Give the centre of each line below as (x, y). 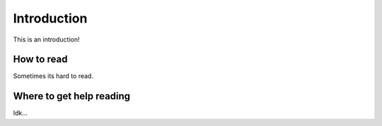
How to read (40, 59)
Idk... (21, 113)
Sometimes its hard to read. (53, 76)
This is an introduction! (47, 39)
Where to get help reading (72, 96)
